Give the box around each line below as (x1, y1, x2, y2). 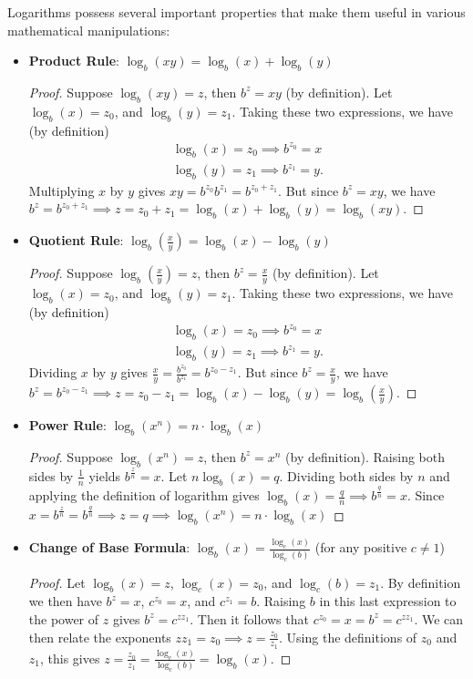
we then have (28, 592, 102, 611)
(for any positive (314, 538, 407, 557)
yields (88, 466, 121, 485)
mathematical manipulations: (7, 20, 170, 39)
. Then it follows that (190, 609, 309, 628)
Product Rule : (28, 51, 119, 70)
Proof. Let (28, 572, 86, 592)
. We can (414, 609, 464, 628)
